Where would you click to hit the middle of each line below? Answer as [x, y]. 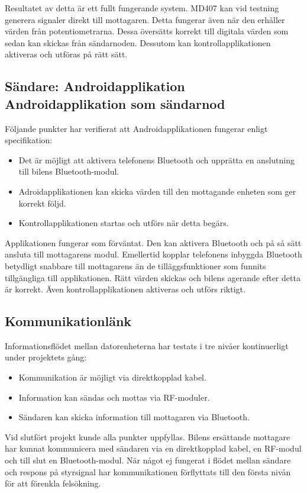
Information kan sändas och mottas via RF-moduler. [114, 397]
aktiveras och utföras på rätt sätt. [66, 54]
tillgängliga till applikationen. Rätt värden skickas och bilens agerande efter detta [153, 277]
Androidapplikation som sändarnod [115, 103]
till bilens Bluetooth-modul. [69, 171]
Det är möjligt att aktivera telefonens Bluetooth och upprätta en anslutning [156, 159]
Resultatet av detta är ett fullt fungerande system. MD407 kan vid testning [142, 8]
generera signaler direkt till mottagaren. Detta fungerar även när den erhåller [145, 19]
